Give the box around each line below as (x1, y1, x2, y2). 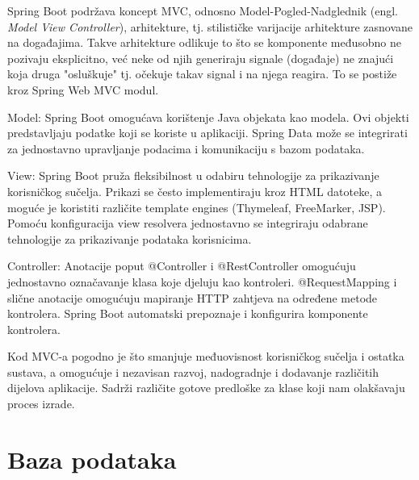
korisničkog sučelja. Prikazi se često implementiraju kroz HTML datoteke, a (7, 182, 382, 199)
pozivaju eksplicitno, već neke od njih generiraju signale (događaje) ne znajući (7, 49, 394, 66)
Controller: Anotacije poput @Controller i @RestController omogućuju (7, 257, 356, 274)
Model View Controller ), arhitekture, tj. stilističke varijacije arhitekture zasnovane (7, 18, 413, 35)
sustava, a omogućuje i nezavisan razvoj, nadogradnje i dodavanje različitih (7, 363, 379, 380)
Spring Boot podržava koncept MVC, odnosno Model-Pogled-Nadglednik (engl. (7, 2, 398, 19)
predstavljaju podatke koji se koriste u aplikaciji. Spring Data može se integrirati (7, 124, 408, 141)
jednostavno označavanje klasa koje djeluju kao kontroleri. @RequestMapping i (7, 273, 397, 290)
